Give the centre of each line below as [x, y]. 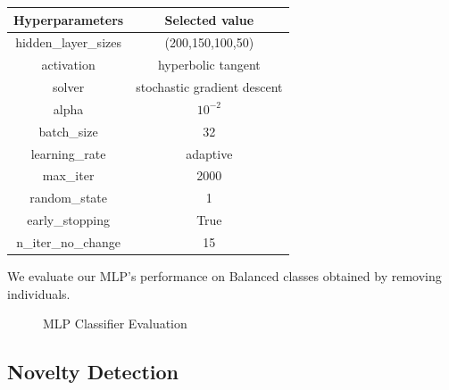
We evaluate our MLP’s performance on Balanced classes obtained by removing [224, 276]
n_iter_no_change [68, 241]
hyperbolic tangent [209, 65]
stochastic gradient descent [209, 87]
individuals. [39, 293]
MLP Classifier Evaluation [115, 324]
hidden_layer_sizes [68, 42]
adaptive [209, 153]
